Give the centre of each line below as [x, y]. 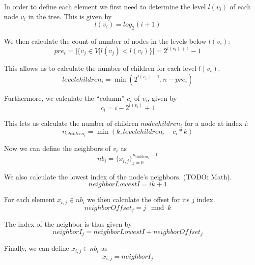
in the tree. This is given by [70, 16]
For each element [29, 199]
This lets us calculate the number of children [71, 123]
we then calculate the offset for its [138, 199]
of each [240, 6]
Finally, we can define [37, 248]
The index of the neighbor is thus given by [68, 224]
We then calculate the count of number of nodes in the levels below [105, 41]
